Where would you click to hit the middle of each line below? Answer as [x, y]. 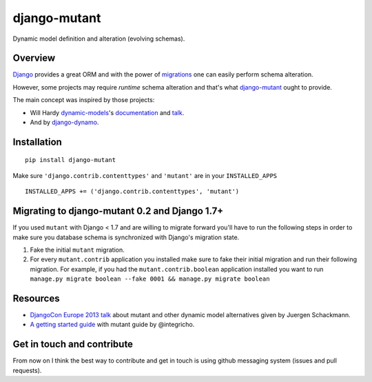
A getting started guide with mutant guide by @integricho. [112, 325]
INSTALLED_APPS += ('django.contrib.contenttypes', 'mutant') [132, 192]
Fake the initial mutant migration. [77, 250]
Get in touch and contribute [73, 344]
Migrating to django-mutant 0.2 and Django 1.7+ [118, 211]
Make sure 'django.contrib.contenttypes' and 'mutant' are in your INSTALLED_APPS [145, 175]
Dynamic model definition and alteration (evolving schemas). [99, 39]
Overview [34, 58]
